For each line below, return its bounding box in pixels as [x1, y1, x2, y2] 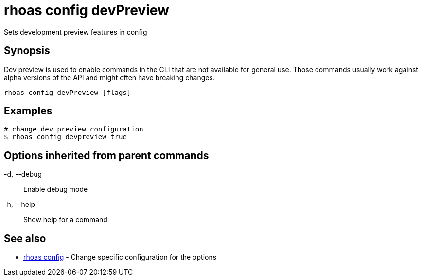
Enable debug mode [23, 185, 88, 194]
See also [4, 232, 46, 244]
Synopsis [4, 44, 50, 57]
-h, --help [4, 200, 35, 209]
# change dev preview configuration [4, 125, 143, 133]
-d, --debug [4, 170, 42, 179]
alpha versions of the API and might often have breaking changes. [4, 73, 215, 82]
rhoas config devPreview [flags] [4, 88, 131, 96]
